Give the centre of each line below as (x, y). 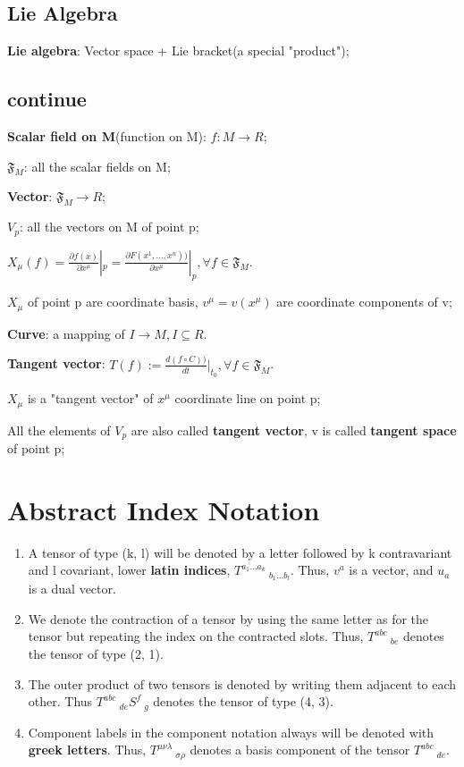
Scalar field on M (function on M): (107, 136)
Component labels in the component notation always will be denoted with (231, 732)
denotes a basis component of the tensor (300, 750)
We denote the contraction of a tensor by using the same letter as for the (228, 618)
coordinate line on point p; (248, 398)
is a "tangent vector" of (90, 398)
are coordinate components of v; (364, 302)
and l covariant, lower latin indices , (129, 570)
